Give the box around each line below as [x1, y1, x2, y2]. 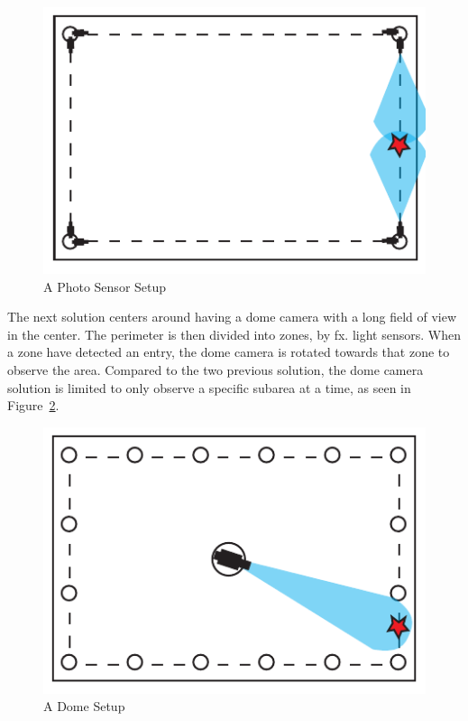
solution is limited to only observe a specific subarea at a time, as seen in [7, 378, 411, 397]
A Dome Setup [43, 697, 125, 716]
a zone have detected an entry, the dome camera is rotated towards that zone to [7, 342, 450, 361]
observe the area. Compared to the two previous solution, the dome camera [7, 360, 424, 379]
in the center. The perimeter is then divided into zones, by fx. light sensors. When [7, 324, 461, 343]
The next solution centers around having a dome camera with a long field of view [7, 307, 457, 326]
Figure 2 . [7, 396, 60, 415]
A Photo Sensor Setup [43, 276, 167, 295]
